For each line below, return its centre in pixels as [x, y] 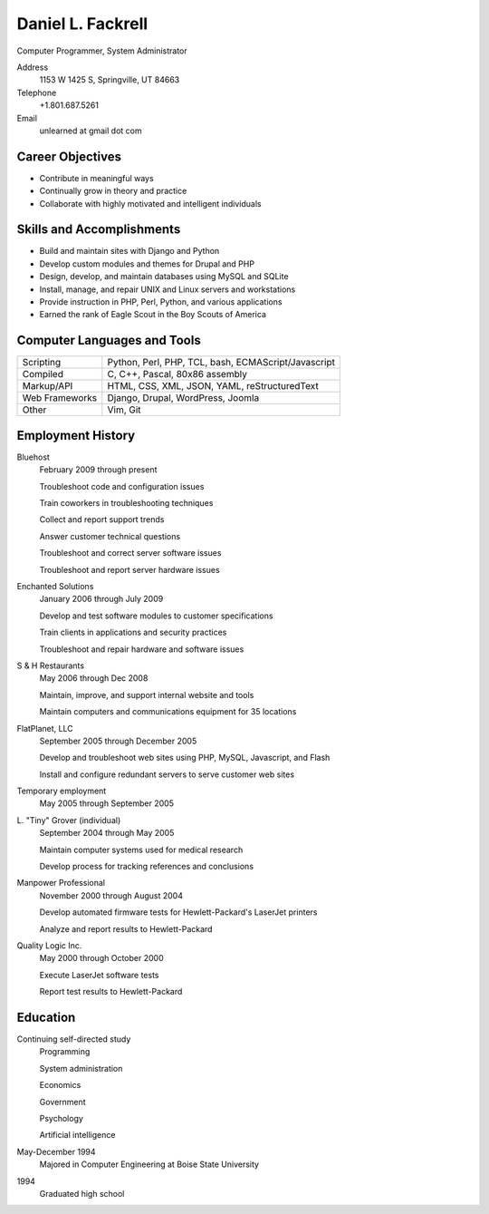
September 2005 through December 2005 [118, 741]
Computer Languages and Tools [109, 340]
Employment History [76, 435]
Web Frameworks [60, 398]
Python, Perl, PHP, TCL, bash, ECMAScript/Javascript [221, 363]
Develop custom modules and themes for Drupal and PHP [147, 264]
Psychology [61, 1118]
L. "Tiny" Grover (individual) [69, 820]
